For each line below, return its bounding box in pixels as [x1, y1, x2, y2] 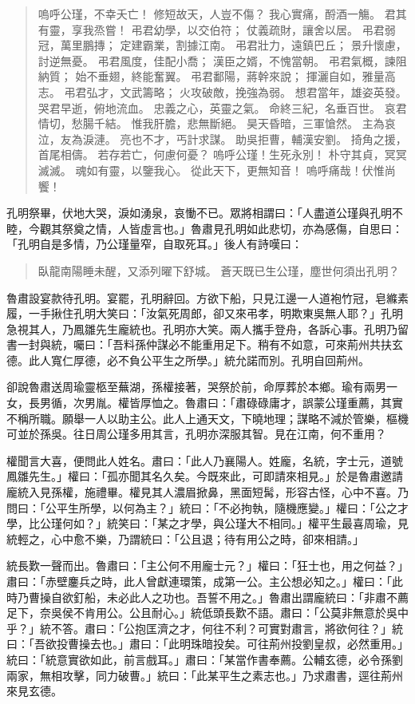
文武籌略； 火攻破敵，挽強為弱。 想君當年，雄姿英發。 [120, 83, 407, 100]
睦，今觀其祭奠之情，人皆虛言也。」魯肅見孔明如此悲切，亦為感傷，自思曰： [6, 220, 403, 236]
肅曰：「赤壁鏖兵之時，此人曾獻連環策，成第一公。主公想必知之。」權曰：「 [6, 573, 392, 589]
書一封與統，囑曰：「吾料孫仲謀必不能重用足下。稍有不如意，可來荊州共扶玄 [6, 336, 403, 353]
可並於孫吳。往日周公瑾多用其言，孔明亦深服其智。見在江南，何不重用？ [6, 425, 386, 442]
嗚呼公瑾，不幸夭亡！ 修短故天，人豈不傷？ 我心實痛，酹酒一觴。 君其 [38, 6, 407, 22]
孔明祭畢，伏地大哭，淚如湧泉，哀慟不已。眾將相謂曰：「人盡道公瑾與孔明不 [6, 204, 403, 221]
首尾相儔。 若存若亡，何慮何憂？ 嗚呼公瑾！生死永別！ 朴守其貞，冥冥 [38, 146, 407, 163]
